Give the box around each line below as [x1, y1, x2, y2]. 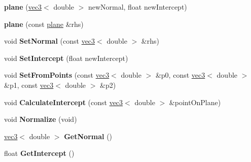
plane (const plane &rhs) [4, 18, 84, 29]
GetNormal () [64, 131, 113, 141]
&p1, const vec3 [4, 79, 54, 90]
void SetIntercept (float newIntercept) [4, 52, 128, 63]
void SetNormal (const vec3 [4, 36, 95, 46]
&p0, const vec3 [155, 70, 205, 80]
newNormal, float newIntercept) [88, 2, 187, 12]
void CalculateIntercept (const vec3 [4, 96, 123, 107]
